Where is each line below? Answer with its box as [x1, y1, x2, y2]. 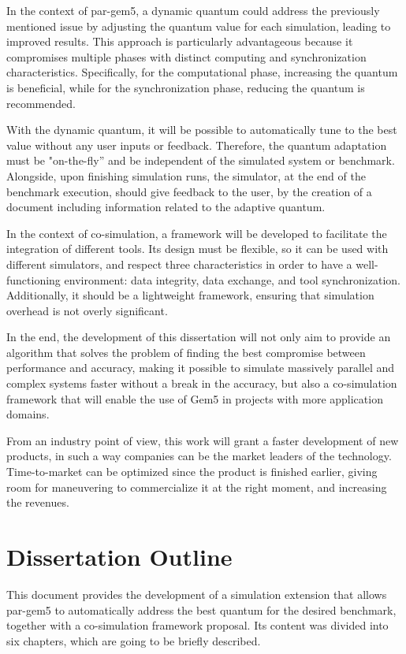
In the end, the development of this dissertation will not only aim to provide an [6, 329, 391, 345]
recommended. [6, 95, 76, 111]
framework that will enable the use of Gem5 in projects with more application [6, 390, 383, 407]
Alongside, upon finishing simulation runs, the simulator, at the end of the [6, 167, 366, 184]
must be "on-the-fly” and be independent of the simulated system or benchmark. [6, 152, 395, 169]
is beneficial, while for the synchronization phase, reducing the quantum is [6, 79, 365, 95]
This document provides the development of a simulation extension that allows [6, 585, 387, 602]
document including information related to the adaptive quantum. [6, 199, 326, 215]
